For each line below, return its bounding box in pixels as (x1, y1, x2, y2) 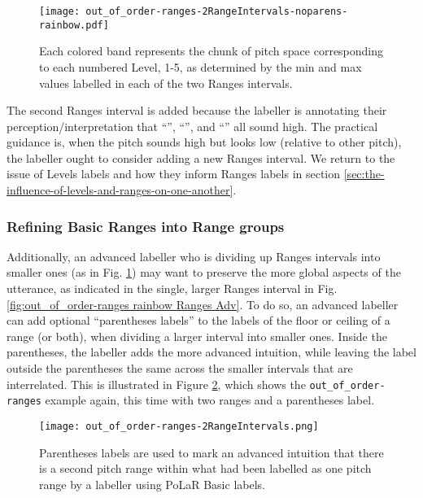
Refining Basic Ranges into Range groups (7, 216, 285, 236)
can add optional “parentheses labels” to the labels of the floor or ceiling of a (7, 312, 390, 329)
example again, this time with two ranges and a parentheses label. (45, 391, 375, 408)
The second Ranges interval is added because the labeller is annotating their (7, 102, 387, 119)
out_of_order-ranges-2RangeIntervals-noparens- (85, 6, 348, 17)
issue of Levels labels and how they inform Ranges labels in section (7, 165, 341, 182)
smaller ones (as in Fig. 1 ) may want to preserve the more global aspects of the (7, 264, 401, 281)
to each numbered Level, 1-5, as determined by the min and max (39, 58, 362, 75)
